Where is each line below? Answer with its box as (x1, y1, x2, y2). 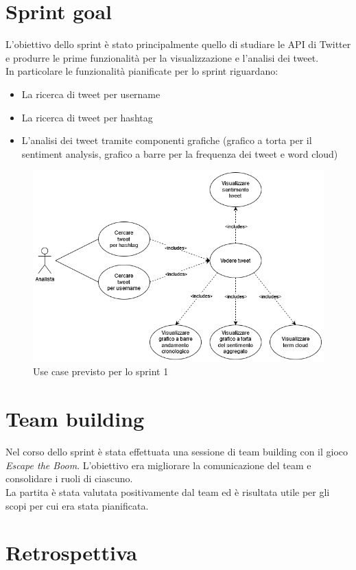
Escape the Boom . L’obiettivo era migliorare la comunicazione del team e (5, 458, 311, 472)
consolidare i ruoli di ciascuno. (5, 471, 133, 486)
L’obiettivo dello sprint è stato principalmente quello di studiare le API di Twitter (5, 37, 351, 51)
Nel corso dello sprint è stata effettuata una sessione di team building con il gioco (5, 444, 348, 459)
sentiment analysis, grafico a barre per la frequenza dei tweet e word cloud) (21, 146, 338, 161)
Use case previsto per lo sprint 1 (33, 364, 169, 379)
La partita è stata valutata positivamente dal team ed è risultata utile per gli (5, 484, 330, 499)
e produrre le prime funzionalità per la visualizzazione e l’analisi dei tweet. (5, 50, 319, 64)
